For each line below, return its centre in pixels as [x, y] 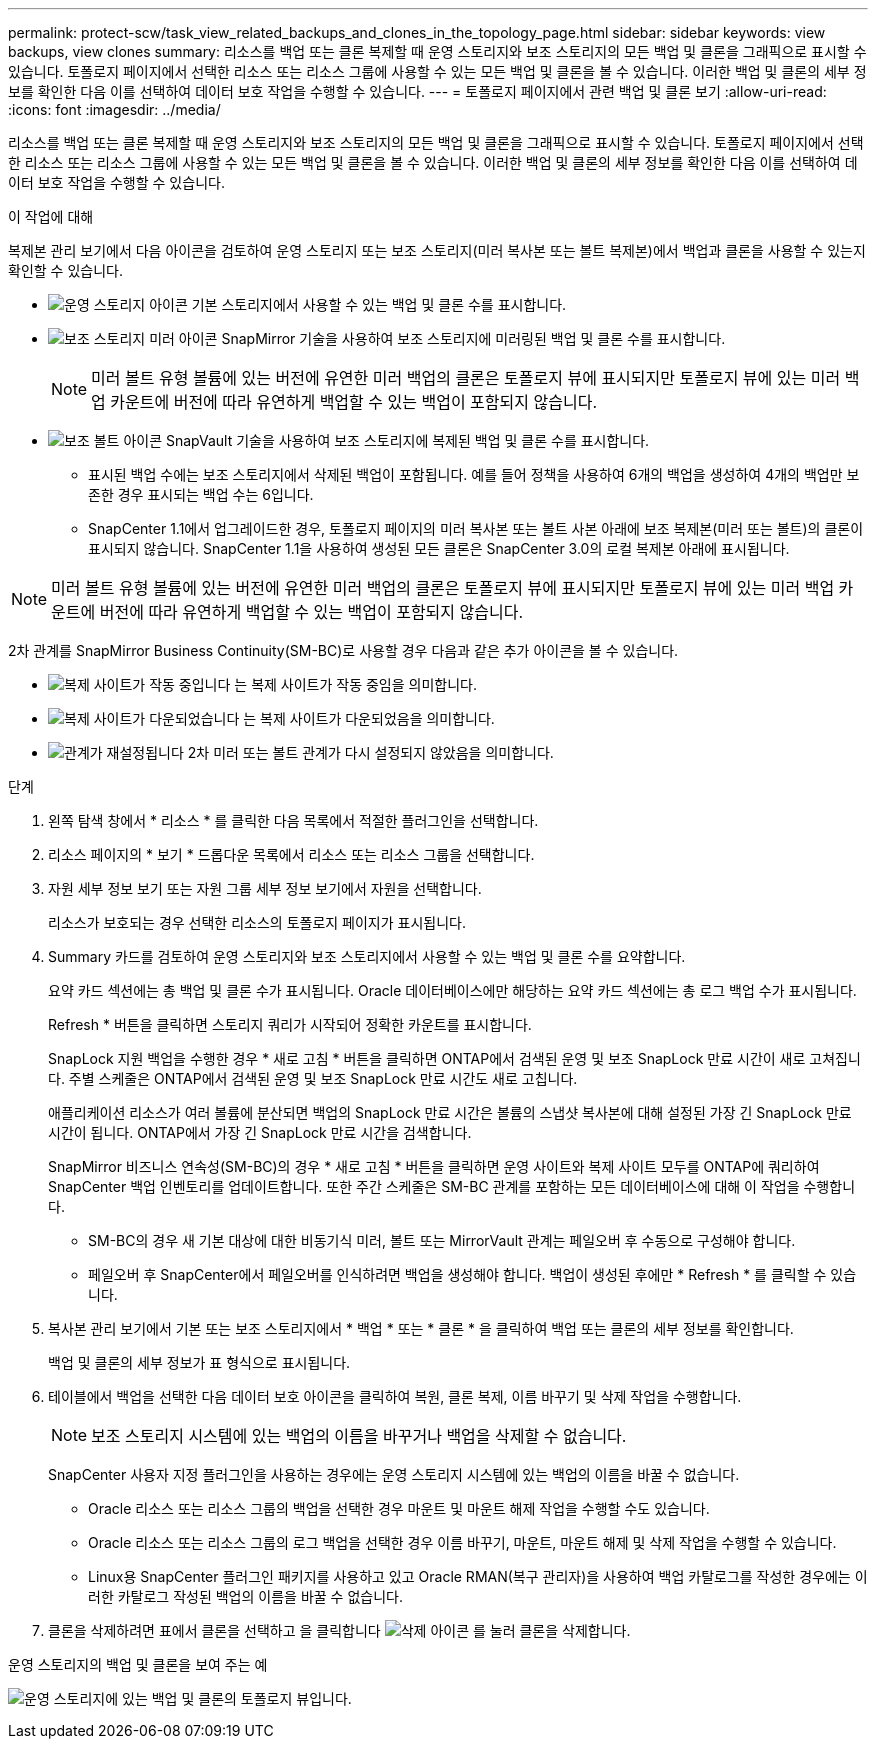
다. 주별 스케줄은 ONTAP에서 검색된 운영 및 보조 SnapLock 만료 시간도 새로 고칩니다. [313, 1078]
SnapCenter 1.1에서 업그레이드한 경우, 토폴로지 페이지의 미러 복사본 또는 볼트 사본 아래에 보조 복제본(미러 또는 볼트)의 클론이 [476, 528]
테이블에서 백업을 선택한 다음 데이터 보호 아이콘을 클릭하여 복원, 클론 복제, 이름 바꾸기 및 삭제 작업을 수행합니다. [395, 1396]
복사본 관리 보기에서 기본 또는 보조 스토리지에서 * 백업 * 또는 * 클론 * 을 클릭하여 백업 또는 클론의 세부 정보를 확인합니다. [421, 1328]
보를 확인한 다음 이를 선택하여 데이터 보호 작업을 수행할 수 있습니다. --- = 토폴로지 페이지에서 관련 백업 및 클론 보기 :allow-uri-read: [417, 91]
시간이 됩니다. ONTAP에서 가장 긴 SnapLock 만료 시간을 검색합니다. [260, 1132]
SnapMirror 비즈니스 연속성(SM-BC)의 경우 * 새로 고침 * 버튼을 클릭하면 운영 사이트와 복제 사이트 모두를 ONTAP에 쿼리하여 [434, 1166]
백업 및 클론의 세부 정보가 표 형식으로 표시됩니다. [199, 1362]
